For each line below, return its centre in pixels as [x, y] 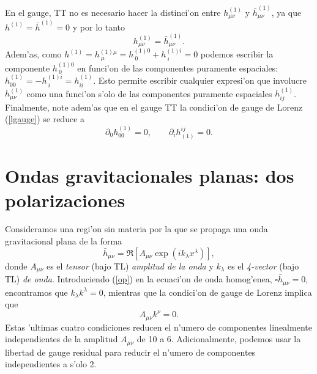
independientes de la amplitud [62, 339]
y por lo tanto [99, 27]
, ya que [286, 12]
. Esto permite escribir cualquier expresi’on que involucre [200, 80]
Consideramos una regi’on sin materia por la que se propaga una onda [136, 229]
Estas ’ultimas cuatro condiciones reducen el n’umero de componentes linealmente [158, 327]
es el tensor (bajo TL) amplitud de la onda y [130, 266]
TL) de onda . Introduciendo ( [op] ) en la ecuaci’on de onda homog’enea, [139, 279]
